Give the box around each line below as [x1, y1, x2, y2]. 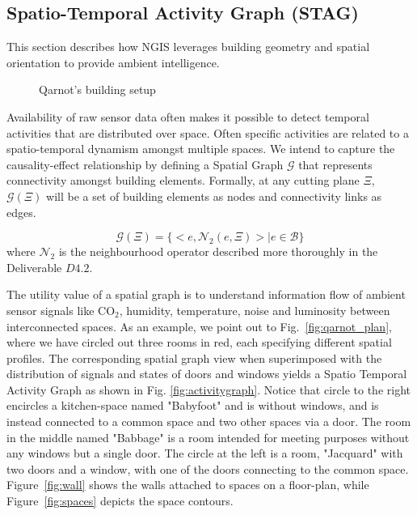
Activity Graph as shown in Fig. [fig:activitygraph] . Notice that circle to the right [6, 381, 411, 398]
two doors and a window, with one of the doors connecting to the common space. [6, 460, 409, 477]
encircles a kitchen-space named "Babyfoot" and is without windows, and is [6, 397, 379, 414]
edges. [6, 203, 36, 220]
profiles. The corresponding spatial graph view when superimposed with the [6, 349, 382, 366]
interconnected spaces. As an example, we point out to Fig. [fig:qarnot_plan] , [6, 317, 392, 334]
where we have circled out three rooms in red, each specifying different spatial [6, 334, 392, 351]
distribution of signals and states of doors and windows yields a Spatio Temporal [6, 365, 407, 382]
